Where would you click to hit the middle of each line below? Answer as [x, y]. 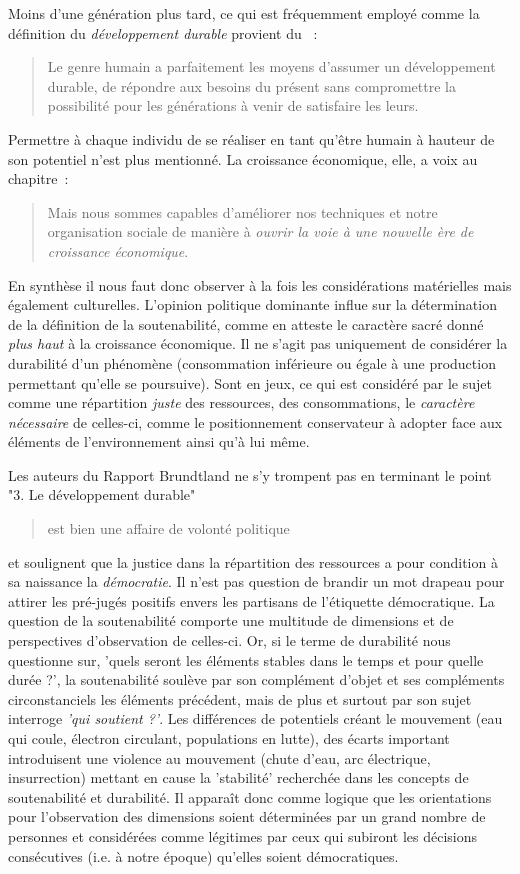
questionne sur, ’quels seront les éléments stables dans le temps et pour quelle [246, 659]
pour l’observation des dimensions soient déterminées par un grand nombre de [247, 816]
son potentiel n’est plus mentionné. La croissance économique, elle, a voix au [243, 158]
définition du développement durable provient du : [163, 32]
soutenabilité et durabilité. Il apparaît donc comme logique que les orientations [250, 796]
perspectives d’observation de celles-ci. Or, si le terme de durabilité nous [229, 640]
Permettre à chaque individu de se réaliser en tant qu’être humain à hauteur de [251, 138]
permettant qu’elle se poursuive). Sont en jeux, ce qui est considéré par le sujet [250, 382]
